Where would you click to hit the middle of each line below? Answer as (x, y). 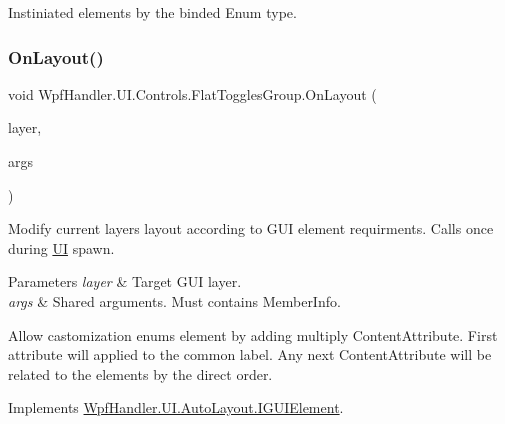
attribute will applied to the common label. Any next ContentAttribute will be (250, 354)
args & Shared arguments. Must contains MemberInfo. (174, 300)
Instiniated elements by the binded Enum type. (152, 12)
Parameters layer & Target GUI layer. (125, 281)
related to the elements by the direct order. (140, 373)
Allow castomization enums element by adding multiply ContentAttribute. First (253, 334)
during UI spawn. (61, 247)
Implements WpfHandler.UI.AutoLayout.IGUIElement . (176, 407)
